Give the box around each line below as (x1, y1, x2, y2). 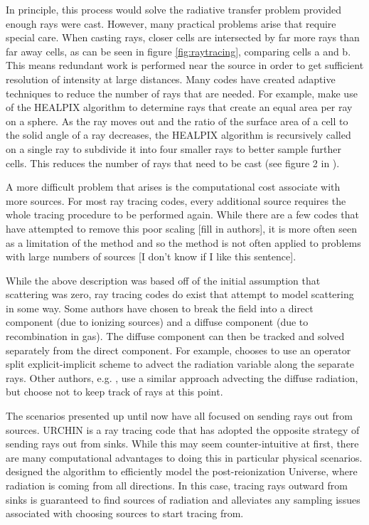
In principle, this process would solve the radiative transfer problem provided (6, 2, 342, 16)
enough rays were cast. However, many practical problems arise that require (6, 16, 336, 31)
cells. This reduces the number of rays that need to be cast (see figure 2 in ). (6, 155, 340, 170)
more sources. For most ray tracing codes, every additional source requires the (6, 193, 346, 208)
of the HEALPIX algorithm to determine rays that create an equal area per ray (6, 100, 353, 115)
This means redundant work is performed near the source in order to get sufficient (6, 58, 364, 73)
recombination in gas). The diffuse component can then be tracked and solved (6, 329, 345, 344)
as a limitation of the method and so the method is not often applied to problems (6, 235, 361, 250)
